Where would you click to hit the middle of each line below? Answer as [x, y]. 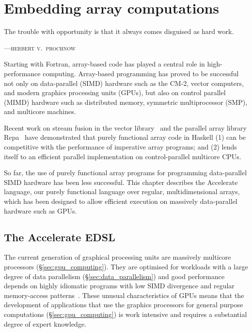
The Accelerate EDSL [60, 237]
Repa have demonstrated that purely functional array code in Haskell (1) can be [125, 137]
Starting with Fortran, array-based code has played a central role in [104, 64]
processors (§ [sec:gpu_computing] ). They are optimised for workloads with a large [126, 267]
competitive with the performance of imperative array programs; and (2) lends [120, 147]
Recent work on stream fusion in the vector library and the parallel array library [125, 127]
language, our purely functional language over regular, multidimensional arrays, [122, 191]
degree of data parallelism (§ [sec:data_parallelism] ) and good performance [114, 276]
